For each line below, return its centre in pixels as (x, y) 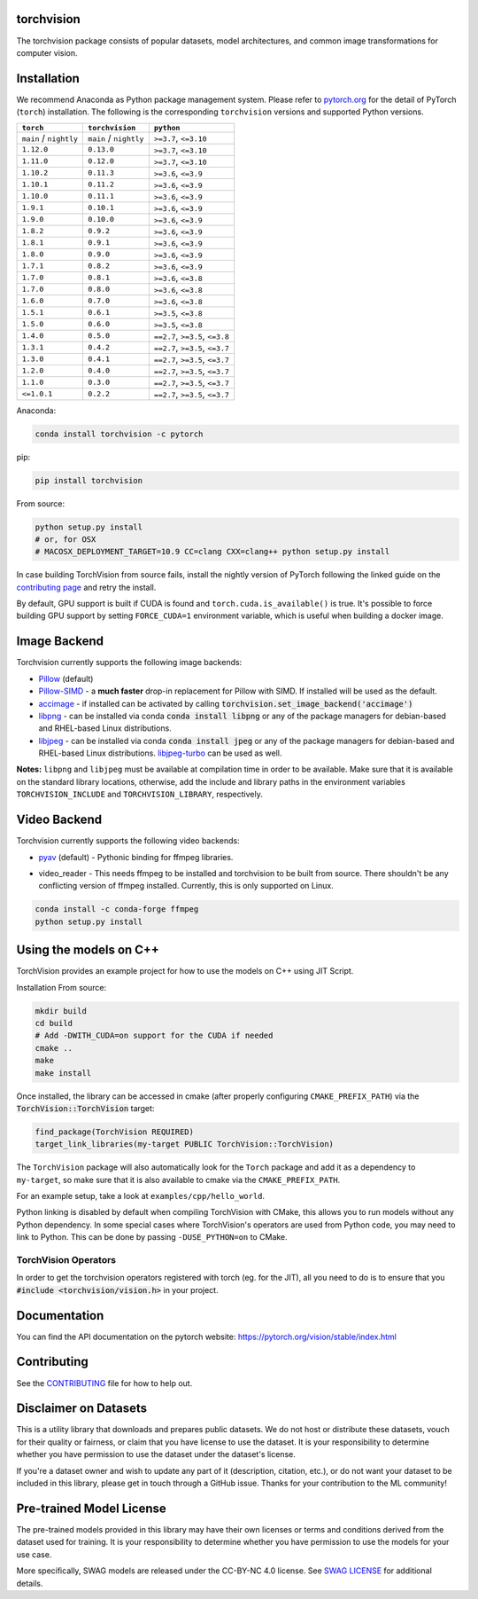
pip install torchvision (89, 480)
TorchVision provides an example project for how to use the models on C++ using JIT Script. (185, 971)
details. (30, 1583)
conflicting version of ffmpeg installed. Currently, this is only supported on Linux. (186, 886)
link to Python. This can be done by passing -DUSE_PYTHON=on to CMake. (152, 1237)
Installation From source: (61, 987)
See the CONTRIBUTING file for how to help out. (104, 1383)
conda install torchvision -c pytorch (119, 434)
